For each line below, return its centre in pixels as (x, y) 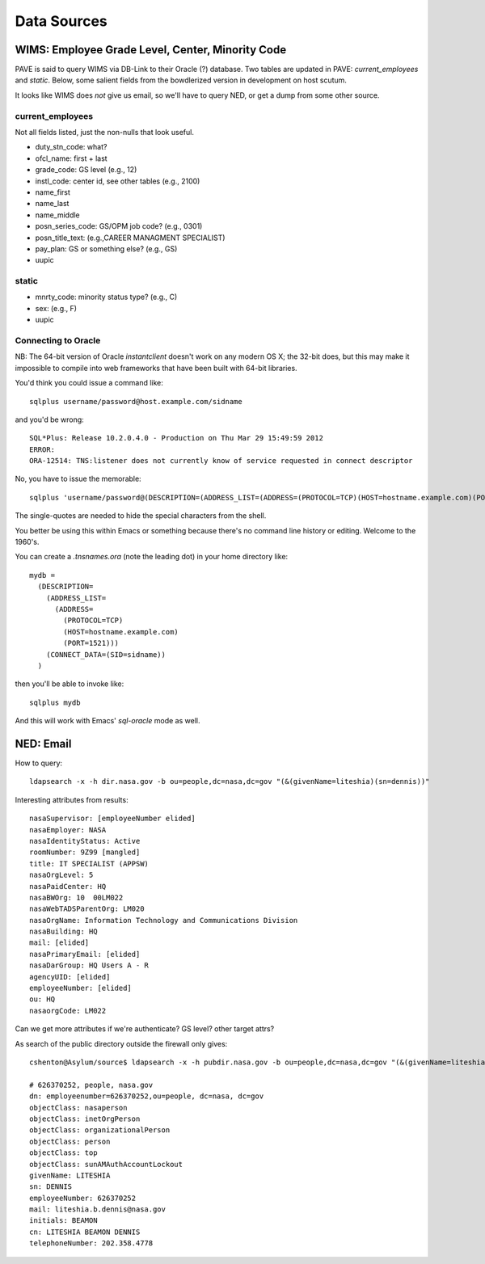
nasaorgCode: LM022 (68, 1011)
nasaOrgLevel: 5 (61, 875)
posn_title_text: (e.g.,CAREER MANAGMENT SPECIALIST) (130, 238)
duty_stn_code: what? (71, 147)
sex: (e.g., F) (56, 308)
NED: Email (43, 744)
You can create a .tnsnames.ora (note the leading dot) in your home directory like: (152, 557)
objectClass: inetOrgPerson (85, 1119)
